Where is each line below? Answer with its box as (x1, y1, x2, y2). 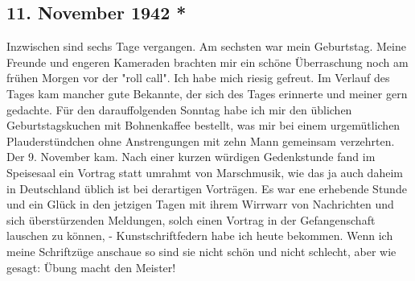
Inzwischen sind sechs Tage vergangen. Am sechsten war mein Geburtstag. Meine (6, 38, 406, 55)
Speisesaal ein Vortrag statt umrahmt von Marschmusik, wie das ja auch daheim (6, 163, 403, 180)
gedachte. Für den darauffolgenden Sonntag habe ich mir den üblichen (6, 101, 352, 118)
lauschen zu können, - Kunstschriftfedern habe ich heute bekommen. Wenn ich (6, 227, 393, 244)
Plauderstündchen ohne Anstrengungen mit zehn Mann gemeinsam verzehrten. (6, 132, 395, 149)
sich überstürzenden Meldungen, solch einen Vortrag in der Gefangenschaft (6, 211, 376, 228)
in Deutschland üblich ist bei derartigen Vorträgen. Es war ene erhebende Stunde (6, 180, 407, 196)
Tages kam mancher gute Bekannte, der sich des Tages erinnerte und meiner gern (6, 85, 408, 101)
